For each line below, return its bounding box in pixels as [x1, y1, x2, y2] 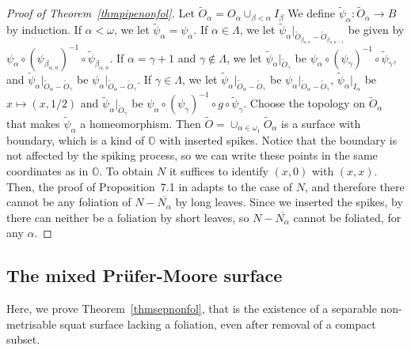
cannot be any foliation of [6, 194, 131, 210]
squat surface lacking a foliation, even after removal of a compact [59, 315, 376, 332]
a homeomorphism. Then [80, 115, 201, 131]
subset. [6, 331, 40, 348]
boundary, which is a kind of [6, 131, 145, 148]
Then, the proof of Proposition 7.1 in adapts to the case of [6, 178, 293, 194]
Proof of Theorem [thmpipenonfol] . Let [6, 5, 195, 21]
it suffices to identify [169, 162, 268, 179]
